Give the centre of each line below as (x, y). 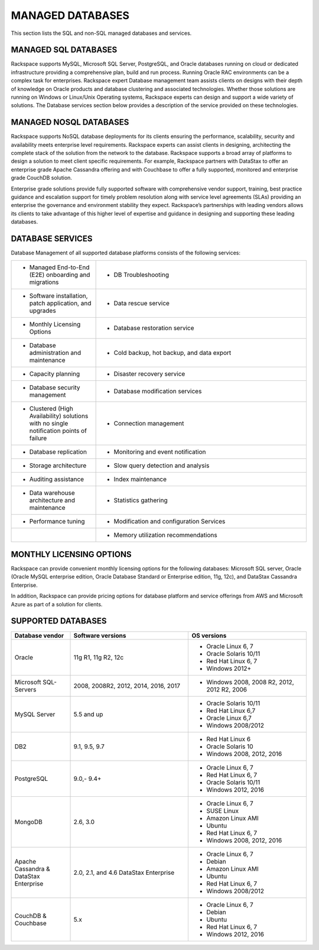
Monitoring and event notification (160, 451)
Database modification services (158, 391)
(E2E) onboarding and (60, 274)
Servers (25, 689)
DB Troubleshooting (141, 274)
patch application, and (60, 303)
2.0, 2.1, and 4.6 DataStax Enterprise (124, 873)
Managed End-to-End (59, 267)
